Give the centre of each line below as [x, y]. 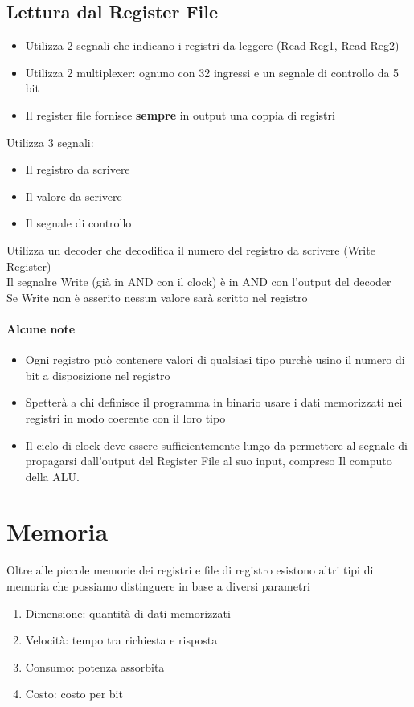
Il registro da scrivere [78, 169]
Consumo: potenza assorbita [95, 666]
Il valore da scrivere [74, 196]
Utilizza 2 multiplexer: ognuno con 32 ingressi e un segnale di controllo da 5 [212, 72]
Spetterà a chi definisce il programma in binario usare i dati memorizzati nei [214, 402]
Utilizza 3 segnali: [50, 142]
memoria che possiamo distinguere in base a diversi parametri [158, 586]
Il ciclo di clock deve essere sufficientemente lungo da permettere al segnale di [216, 445]
